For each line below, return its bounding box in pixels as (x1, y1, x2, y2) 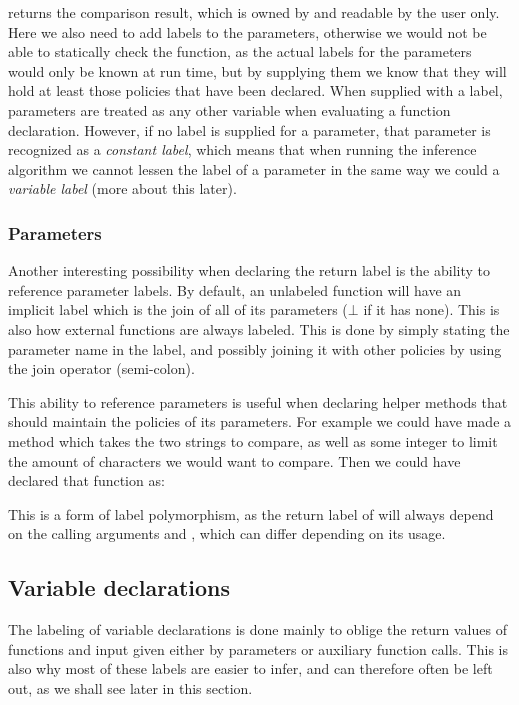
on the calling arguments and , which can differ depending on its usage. (8, 523, 446, 544)
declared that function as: (8, 470, 165, 491)
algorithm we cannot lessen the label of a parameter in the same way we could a (8, 158, 500, 179)
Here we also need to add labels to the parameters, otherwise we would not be (8, 21, 487, 42)
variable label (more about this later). (8, 178, 237, 199)
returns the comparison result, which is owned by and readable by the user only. (8, 2, 500, 22)
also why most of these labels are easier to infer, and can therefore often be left (8, 658, 493, 679)
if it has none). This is (363, 299, 500, 320)
